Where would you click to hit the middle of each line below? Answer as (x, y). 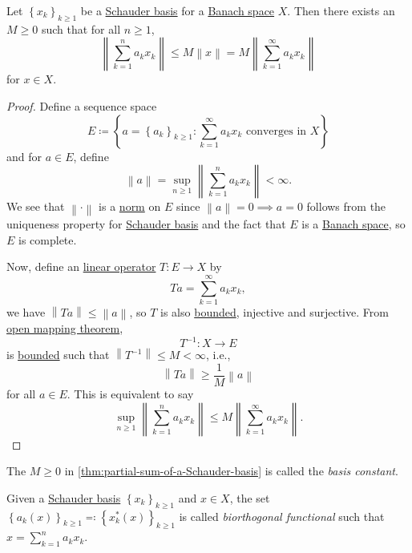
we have (26, 312)
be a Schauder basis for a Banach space (178, 10)
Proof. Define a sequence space (82, 105)
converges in (276, 131)
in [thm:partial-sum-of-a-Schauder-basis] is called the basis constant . (231, 471)
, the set (250, 497)
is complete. (48, 239)
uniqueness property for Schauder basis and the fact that (146, 224)
